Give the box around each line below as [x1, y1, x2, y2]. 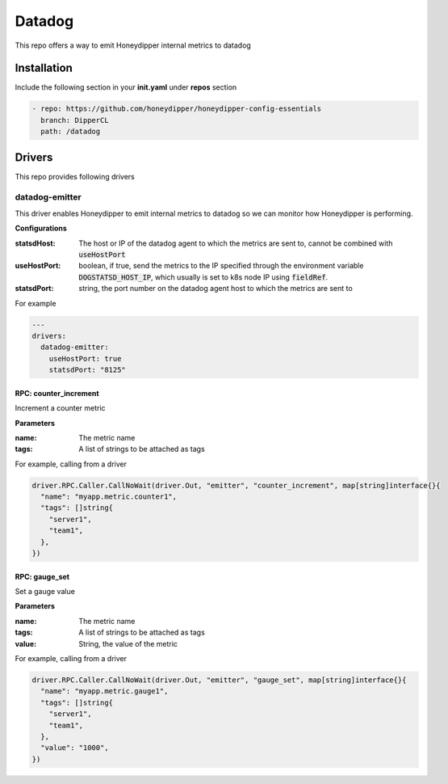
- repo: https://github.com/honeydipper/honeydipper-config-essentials [31, 104, 322, 113]
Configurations [15, 223, 68, 234]
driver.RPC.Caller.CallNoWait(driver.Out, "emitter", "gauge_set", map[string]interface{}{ [31, 675, 407, 685]
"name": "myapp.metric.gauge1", [40, 687, 169, 696]
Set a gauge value [15, 587, 76, 596]
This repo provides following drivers [15, 171, 135, 181]
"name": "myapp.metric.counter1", [40, 492, 178, 501]
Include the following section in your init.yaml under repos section [15, 82, 237, 92]
